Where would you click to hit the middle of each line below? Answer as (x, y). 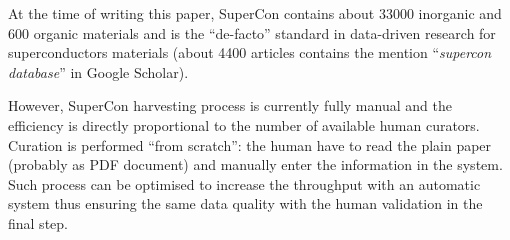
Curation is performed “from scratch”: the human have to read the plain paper (250, 144)
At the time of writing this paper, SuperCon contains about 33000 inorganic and (255, 13)
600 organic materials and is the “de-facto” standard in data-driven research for (252, 32)
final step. (38, 222)
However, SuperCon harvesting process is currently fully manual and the (230, 105)
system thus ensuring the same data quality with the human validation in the (245, 203)
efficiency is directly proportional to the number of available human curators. (244, 124)
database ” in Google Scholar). (98, 71)
